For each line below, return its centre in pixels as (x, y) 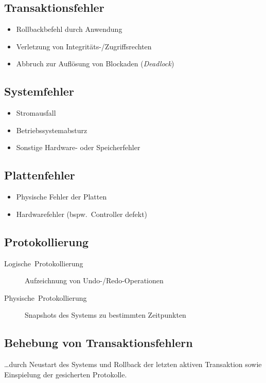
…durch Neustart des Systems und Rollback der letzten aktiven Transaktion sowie (133, 364)
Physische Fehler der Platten (61, 197)
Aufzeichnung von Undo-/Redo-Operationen (94, 280)
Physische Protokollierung (46, 297)
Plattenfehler (40, 175)
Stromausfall (36, 113)
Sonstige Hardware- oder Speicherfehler (78, 147)
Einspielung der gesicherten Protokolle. (66, 374)
